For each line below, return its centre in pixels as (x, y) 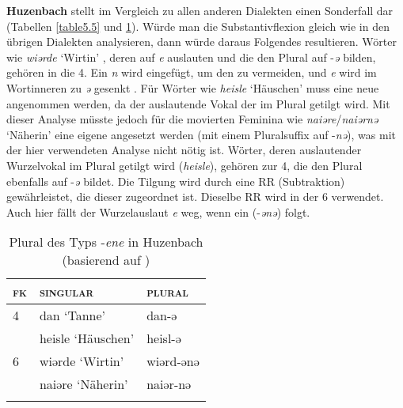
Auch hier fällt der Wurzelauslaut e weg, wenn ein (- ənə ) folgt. (158, 212)
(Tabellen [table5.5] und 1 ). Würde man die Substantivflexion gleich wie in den (198, 26)
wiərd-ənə (173, 361)
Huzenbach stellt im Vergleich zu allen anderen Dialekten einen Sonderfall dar (200, 10)
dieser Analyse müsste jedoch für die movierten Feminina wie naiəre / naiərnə (192, 119)
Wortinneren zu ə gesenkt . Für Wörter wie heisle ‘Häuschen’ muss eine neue (193, 87)
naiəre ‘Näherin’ (84, 384)
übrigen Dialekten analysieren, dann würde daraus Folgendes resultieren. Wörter (202, 42)
